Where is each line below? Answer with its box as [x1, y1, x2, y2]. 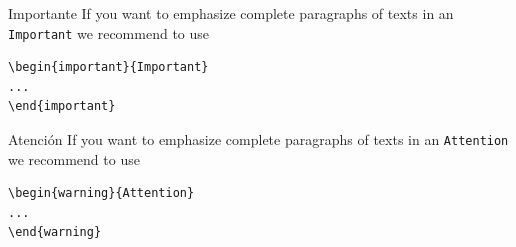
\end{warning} [8, 225, 102, 240]
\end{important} [8, 99, 116, 114]
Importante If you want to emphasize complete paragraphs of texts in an [8, 3, 454, 23]
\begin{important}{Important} [8, 60, 209, 75]
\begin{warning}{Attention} [8, 186, 195, 201]
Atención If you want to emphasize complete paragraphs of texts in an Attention [8, 129, 509, 150]
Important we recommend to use [8, 22, 210, 43]
